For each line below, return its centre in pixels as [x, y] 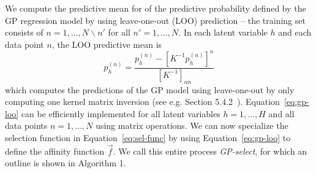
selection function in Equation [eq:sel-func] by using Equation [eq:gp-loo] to [148, 137]
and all [281, 113]
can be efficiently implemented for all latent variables [121, 113]
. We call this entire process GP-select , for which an [210, 151]
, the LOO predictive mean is [107, 44]
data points [26, 125]
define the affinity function [55, 151]
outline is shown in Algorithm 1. [66, 163]
